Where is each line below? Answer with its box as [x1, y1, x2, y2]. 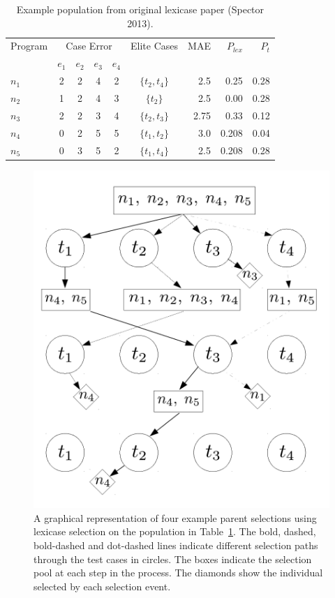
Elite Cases [131, 38, 179, 53]
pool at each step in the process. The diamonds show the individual [33, 565, 323, 580]
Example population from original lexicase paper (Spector [16, 2, 265, 16]
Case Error [66, 38, 112, 53]
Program [10, 38, 48, 53]
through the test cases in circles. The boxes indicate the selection [33, 551, 312, 566]
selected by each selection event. [33, 578, 171, 593]
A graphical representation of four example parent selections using [33, 510, 317, 525]
